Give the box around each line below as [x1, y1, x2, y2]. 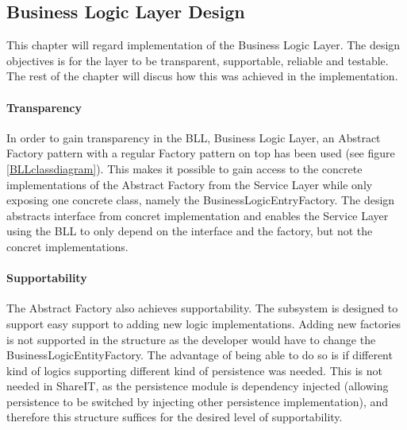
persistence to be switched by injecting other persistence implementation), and [6, 393, 389, 409]
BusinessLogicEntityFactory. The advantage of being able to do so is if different [6, 347, 393, 363]
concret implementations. [6, 238, 129, 254]
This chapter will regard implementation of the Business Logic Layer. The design [6, 37, 401, 53]
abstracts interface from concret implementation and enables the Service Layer [6, 207, 389, 223]
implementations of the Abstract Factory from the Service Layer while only [6, 176, 373, 192]
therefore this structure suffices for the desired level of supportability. [6, 409, 343, 425]
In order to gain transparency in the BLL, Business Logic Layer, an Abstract [6, 129, 381, 145]
